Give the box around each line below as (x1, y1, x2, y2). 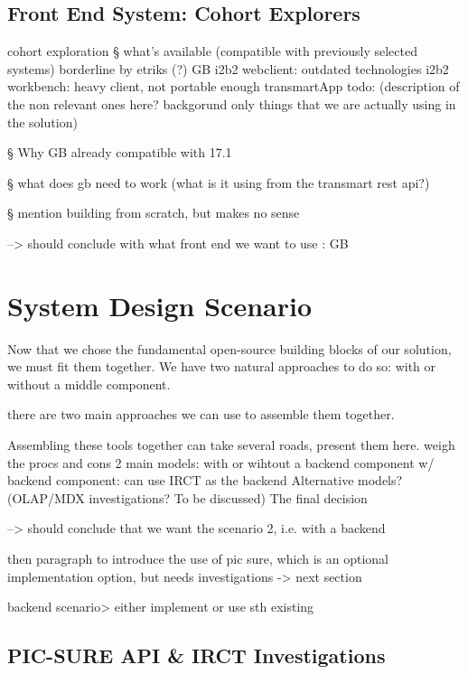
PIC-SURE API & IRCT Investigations (7, 641, 386, 669)
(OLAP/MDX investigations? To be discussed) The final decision (7, 488, 368, 507)
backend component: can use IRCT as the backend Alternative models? (7, 471, 403, 490)
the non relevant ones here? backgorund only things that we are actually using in (7, 94, 456, 113)
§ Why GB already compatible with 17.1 (7, 143, 232, 162)
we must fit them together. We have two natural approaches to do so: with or (7, 357, 436, 376)
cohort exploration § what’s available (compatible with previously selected (7, 42, 417, 61)
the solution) (7, 112, 78, 131)
